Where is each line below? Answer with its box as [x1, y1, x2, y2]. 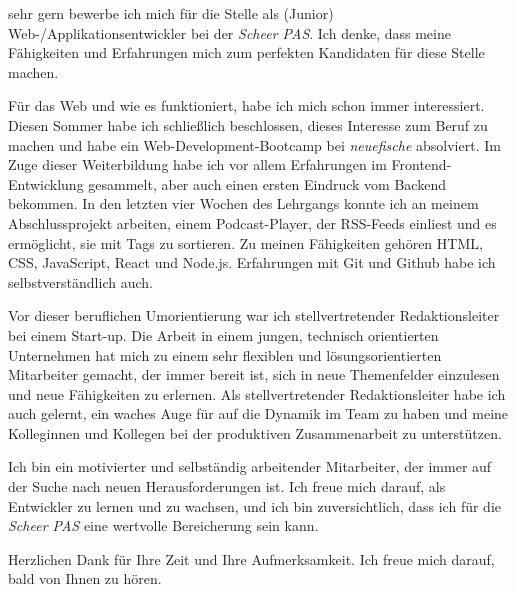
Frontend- [391, 154, 452, 175]
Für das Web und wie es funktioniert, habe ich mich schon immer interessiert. [8, 95, 485, 116]
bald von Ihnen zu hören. [8, 568, 162, 589]
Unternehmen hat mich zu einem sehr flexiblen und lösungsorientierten [8, 344, 442, 365]
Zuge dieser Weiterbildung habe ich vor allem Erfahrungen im [8, 154, 387, 175]
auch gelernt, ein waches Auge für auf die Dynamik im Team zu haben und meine [8, 403, 509, 424]
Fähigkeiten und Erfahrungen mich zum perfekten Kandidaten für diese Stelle [8, 42, 485, 63]
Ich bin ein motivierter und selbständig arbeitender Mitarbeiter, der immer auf [8, 456, 492, 477]
